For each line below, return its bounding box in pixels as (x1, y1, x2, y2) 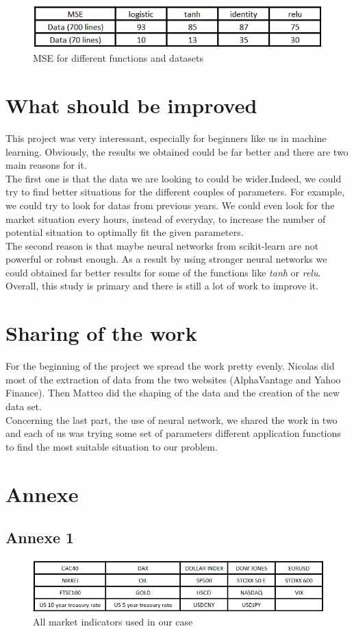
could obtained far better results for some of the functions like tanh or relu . (5, 265, 321, 279)
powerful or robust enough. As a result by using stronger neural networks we (5, 252, 327, 266)
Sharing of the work (5, 319, 197, 347)
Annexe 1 (5, 527, 75, 548)
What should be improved (5, 91, 257, 119)
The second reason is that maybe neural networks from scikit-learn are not (5, 238, 319, 252)
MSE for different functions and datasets (33, 51, 204, 65)
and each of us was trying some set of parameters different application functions (5, 426, 341, 440)
